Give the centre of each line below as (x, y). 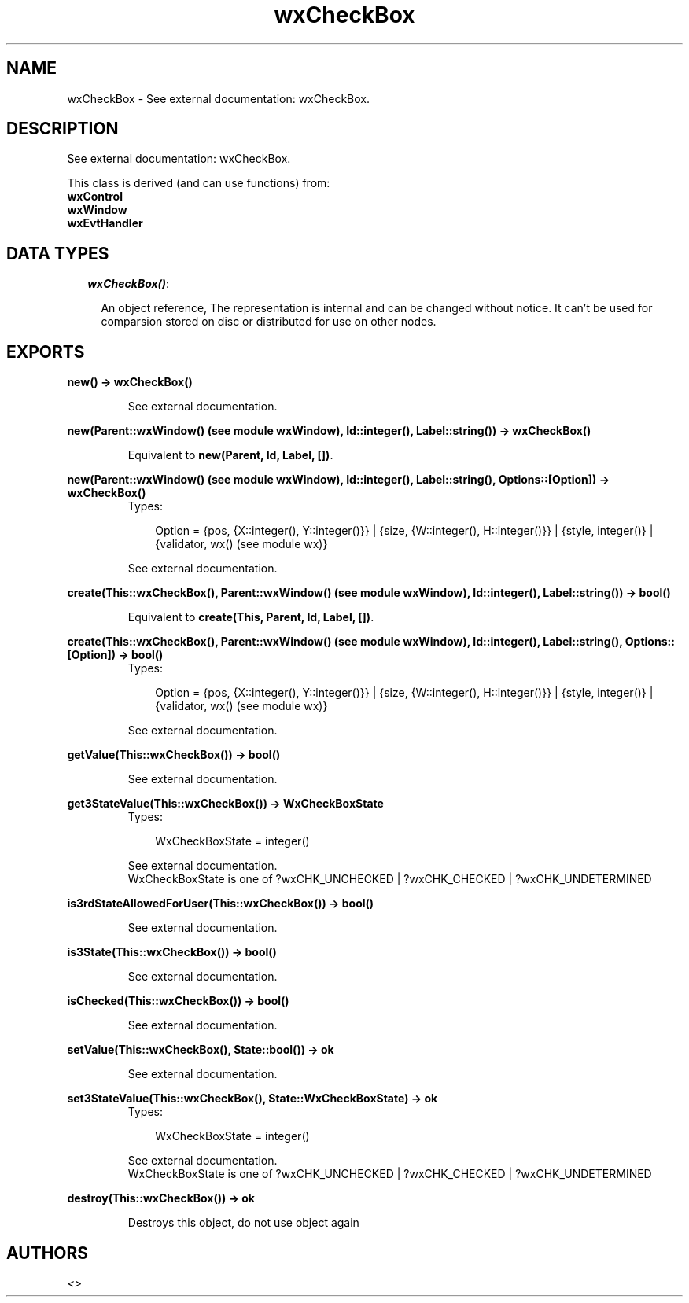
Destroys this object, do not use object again (243, 1223)
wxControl (95, 197)
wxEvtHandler (105, 223)
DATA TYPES (58, 253)
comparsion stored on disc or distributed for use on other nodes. (269, 322)
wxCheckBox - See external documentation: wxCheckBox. (219, 98)
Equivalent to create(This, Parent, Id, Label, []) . (251, 617)
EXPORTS (46, 352)
